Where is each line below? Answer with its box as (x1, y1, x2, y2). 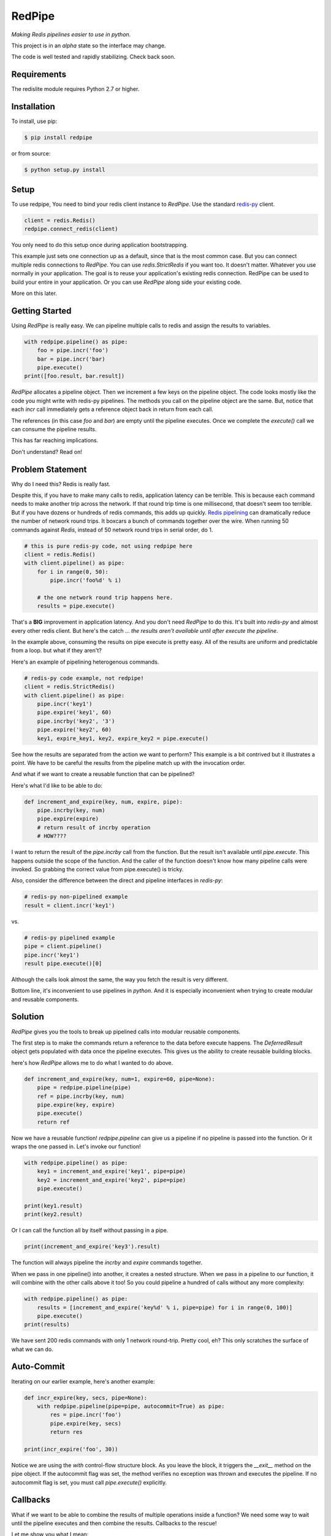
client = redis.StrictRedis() (24, 683, 115, 691)
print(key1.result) (24, 1202, 83, 1209)
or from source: (11, 150, 51, 157)
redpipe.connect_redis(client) (24, 225, 119, 232)
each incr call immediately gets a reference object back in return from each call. (11, 406, 214, 413)
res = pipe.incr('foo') (50, 1411, 122, 1419)
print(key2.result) (24, 1211, 83, 1218)
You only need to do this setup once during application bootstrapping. (11, 241, 188, 248)
